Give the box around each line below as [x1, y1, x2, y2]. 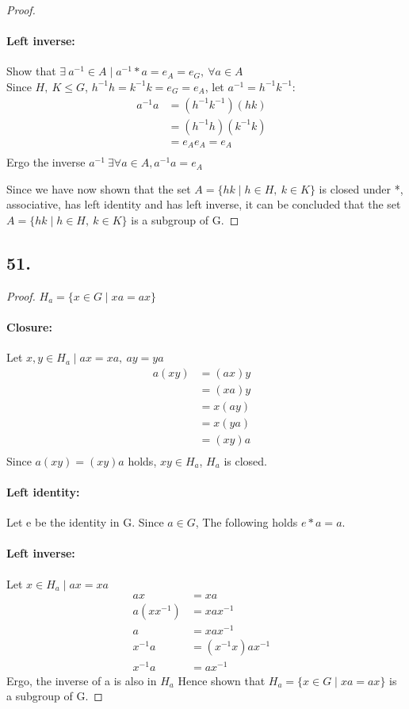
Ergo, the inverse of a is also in [6, 672, 157, 688]
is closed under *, [319, 180, 403, 197]
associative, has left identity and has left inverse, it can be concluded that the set [6, 196, 401, 213]
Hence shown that [178, 672, 266, 688]
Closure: [6, 318, 52, 335]
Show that [6, 63, 56, 79]
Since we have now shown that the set [6, 180, 191, 197]
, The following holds [195, 514, 298, 531]
